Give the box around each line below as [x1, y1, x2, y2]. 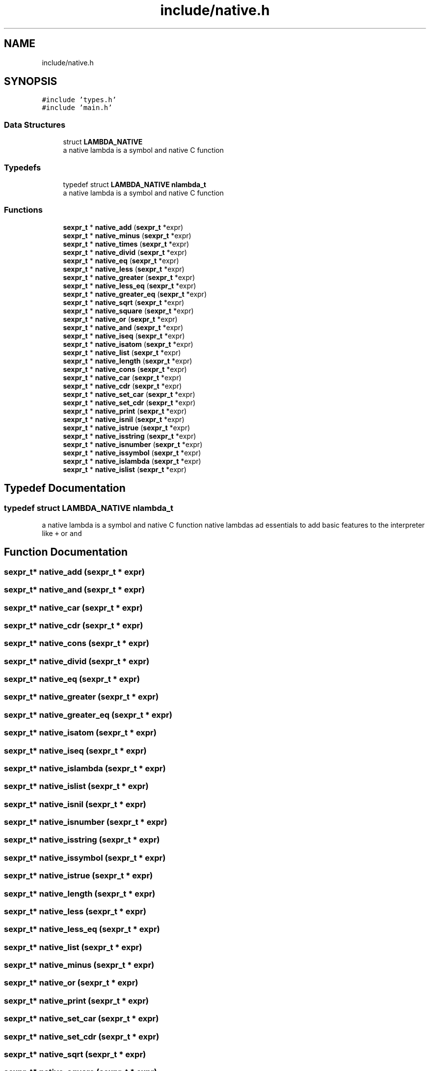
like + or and [42, 529, 82, 537]
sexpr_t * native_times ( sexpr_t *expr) [63, 239, 189, 248]
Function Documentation [4, 546, 128, 559]
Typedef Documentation [4, 482, 126, 495]
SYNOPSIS [4, 75, 57, 88]
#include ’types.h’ [42, 96, 117, 104]
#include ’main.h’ [42, 104, 112, 112]
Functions [4, 205, 43, 215]
